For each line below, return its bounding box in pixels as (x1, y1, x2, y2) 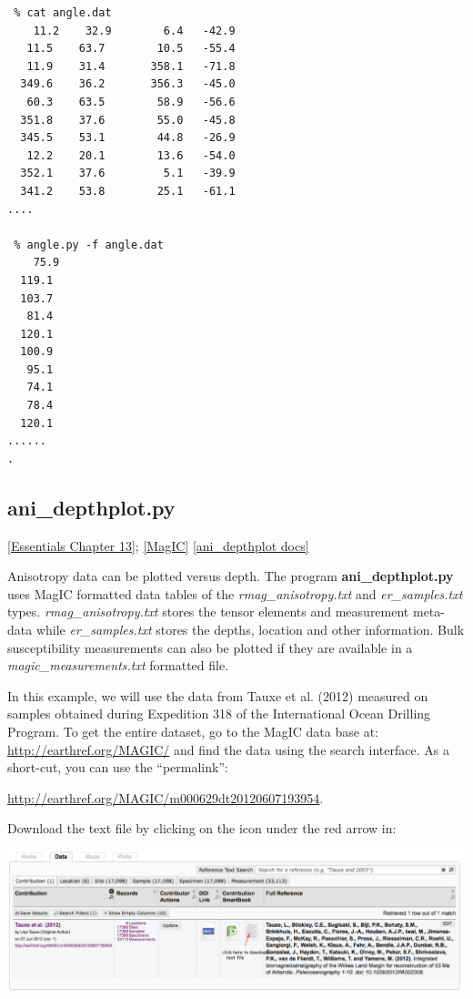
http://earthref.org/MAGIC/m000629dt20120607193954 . (7, 788, 324, 807)
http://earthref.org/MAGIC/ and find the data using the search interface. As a (7, 739, 449, 759)
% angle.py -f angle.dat (14, 238, 164, 251)
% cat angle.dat (14, 6, 112, 19)
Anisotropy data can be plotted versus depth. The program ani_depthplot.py (7, 566, 454, 586)
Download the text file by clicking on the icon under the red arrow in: (7, 819, 397, 838)
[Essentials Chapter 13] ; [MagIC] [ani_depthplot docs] (7, 535, 309, 555)
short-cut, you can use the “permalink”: (7, 758, 228, 777)
